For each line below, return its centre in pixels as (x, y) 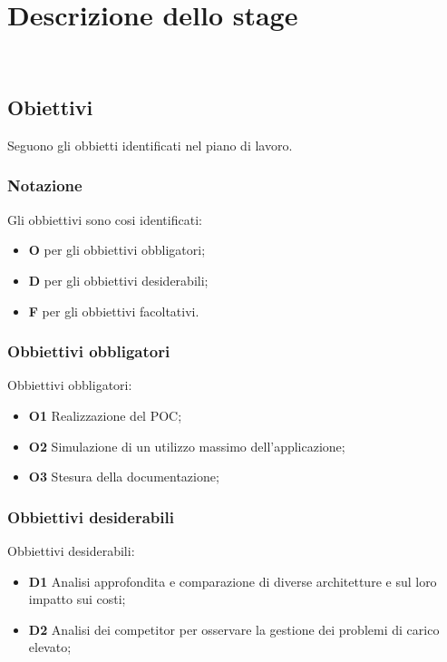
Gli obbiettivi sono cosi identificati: (105, 219)
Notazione (45, 185)
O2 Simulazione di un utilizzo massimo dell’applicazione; (187, 446)
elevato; (50, 647)
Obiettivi (50, 107)
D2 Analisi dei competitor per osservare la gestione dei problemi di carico (234, 629)
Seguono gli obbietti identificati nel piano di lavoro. (150, 145)
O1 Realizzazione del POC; (105, 415)
